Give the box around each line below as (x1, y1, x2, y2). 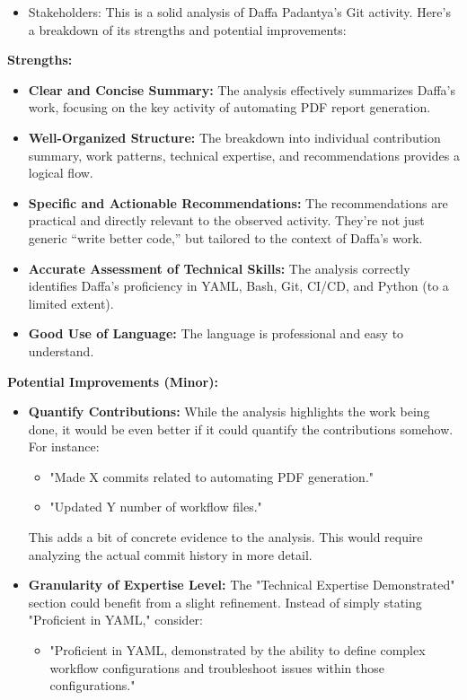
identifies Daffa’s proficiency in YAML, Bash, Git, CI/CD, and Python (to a (28, 276, 449, 295)
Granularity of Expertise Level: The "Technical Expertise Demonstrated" (28, 575, 455, 594)
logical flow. (28, 163, 93, 182)
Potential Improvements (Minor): (7, 372, 218, 390)
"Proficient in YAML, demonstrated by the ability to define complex (49, 641, 426, 660)
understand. (28, 341, 94, 360)
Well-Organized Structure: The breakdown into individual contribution (28, 127, 441, 146)
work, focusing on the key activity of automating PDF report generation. (28, 98, 431, 117)
